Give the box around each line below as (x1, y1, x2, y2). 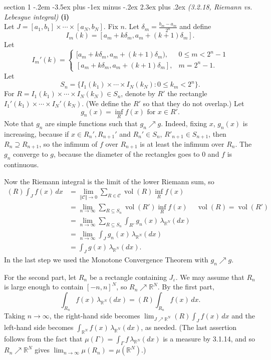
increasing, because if (4, 128, 69, 139)
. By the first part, (157, 281, 214, 292)
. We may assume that (175, 271, 244, 282)
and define (179, 21, 211, 32)
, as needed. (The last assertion (141, 321, 237, 332)
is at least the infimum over (140, 138, 224, 149)
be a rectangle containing (89, 271, 167, 282)
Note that (4, 118, 34, 128)
